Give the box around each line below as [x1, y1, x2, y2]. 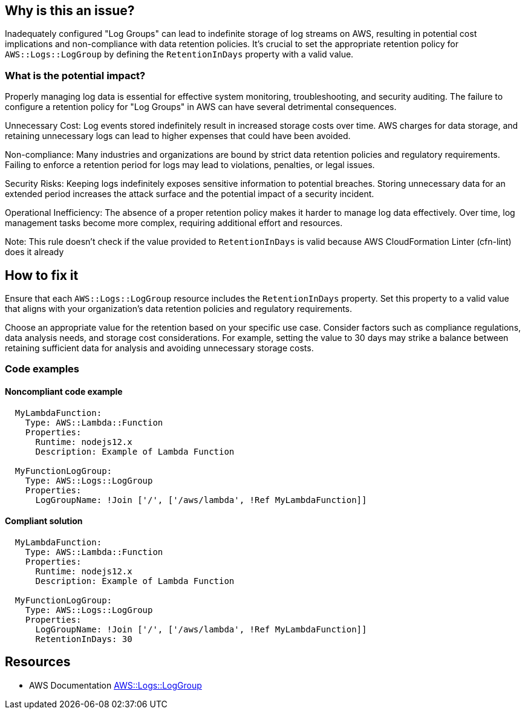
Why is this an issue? [5, 3, 135, 18]
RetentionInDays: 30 [35, 634, 132, 644]
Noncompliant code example [5, 386, 123, 397]
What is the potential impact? [5, 69, 146, 82]
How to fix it [5, 267, 79, 283]
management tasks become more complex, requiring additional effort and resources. [5, 218, 343, 229]
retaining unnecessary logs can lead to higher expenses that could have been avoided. [5, 131, 351, 141]
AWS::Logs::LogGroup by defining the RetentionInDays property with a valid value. [5, 49, 354, 60]
